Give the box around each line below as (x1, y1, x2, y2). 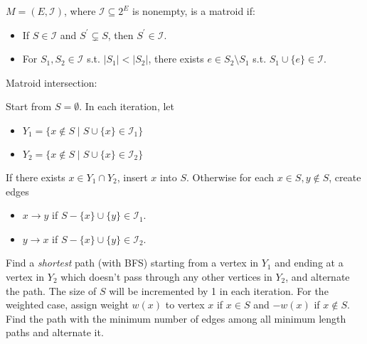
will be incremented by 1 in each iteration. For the (109, 283, 329, 298)
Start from (6, 99, 52, 114)
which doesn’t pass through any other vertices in (60, 269, 272, 284)
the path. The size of (6, 283, 97, 298)
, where (63, 4, 96, 18)
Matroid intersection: (6, 75, 97, 90)
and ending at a (275, 255, 344, 270)
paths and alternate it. (6, 325, 104, 340)
